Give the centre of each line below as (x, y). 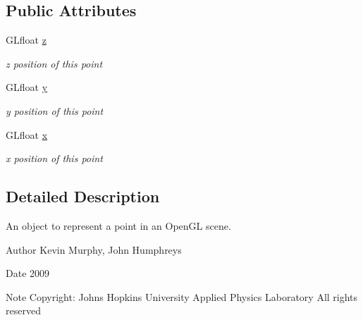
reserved (23, 310)
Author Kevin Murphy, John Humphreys (94, 249)
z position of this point (54, 63)
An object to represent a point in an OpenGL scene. (118, 225)
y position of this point (55, 110)
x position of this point (54, 158)
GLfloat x (27, 134)
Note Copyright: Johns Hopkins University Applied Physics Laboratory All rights (182, 296)
